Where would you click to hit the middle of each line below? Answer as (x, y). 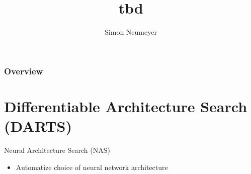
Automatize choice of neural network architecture (92, 167)
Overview (24, 71)
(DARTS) (38, 126)
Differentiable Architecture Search (126, 106)
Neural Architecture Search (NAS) (57, 150)
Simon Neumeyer (131, 32)
